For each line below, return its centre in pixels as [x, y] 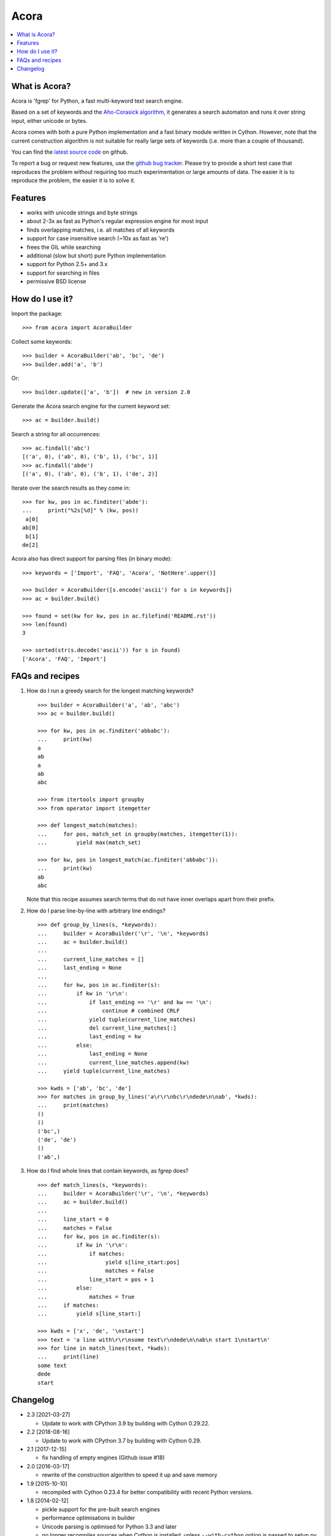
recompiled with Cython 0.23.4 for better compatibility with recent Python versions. [147, 1492]
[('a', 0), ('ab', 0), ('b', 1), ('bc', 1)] [90, 457]
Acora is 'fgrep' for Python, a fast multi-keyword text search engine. [97, 101]
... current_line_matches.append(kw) [114, 1062]
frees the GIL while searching [64, 247]
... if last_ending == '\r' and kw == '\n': [125, 1002]
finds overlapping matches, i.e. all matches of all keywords [101, 230]
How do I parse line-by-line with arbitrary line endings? [96, 911]
